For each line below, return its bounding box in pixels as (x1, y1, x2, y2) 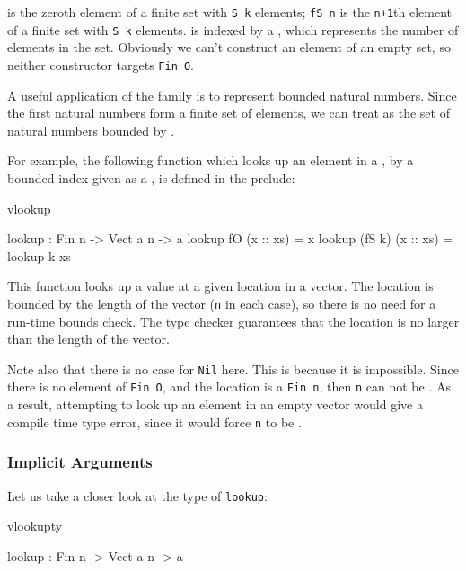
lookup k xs (7, 246, 71, 265)
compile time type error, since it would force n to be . (7, 412, 302, 431)
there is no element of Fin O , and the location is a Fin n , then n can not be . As (7, 377, 451, 396)
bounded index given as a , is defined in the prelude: (7, 168, 295, 187)
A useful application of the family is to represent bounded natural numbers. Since (7, 85, 457, 104)
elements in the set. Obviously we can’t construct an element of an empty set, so (7, 38, 451, 57)
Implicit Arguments (7, 451, 153, 473)
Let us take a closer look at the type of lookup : (7, 486, 268, 505)
